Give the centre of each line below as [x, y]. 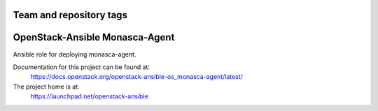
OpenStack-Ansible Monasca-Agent [94, 37]
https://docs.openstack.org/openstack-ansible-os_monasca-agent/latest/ [136, 77]
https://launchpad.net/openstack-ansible [89, 96]
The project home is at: [46, 87]
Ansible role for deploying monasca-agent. [75, 54]
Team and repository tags [70, 15]
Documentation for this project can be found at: [82, 67]
